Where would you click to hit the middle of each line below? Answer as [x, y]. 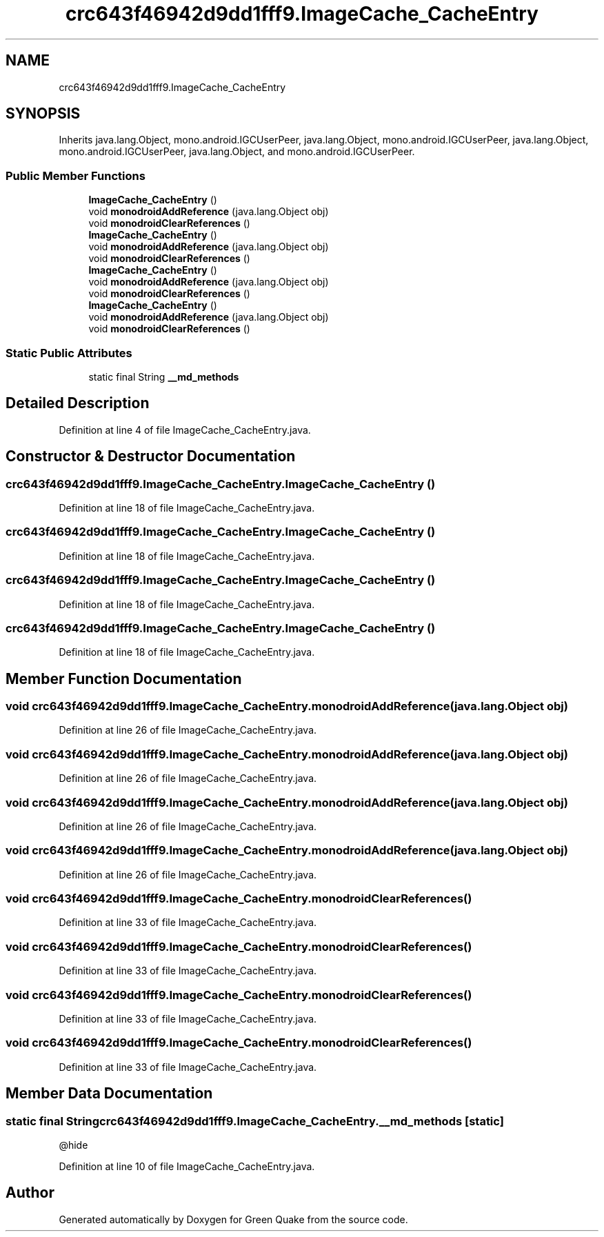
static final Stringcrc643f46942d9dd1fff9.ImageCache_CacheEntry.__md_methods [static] [255, 1121]
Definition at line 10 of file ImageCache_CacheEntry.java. [187, 1166]
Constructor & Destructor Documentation [151, 456]
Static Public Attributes [69, 353]
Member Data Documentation [109, 1094]
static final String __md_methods [164, 376]
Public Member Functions [75, 175]
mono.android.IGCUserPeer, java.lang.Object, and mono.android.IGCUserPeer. [237, 152]
